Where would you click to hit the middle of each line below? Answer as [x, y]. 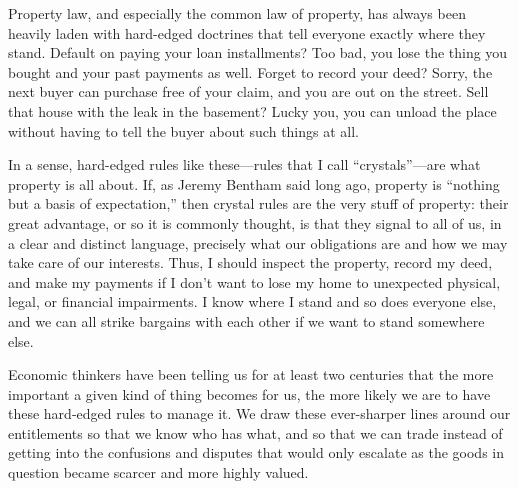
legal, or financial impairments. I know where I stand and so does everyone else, [252, 301]
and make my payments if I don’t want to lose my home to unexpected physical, [254, 281]
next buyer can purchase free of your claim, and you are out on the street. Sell [248, 91]
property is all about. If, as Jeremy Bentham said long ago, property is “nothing [254, 183]
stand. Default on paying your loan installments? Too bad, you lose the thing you [258, 52]
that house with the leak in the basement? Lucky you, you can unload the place [252, 110]
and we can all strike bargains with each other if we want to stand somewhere [246, 320]
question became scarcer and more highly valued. [158, 472]
